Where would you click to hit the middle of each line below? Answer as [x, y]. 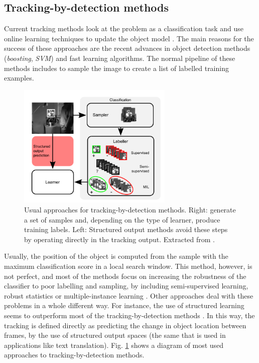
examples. [19, 78]
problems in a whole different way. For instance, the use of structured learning [124, 305]
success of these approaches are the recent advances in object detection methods [127, 48]
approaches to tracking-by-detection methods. [74, 355]
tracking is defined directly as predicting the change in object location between [125, 325]
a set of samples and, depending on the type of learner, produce [122, 219]
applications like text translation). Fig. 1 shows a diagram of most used [114, 345]
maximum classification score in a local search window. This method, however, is [128, 266]
